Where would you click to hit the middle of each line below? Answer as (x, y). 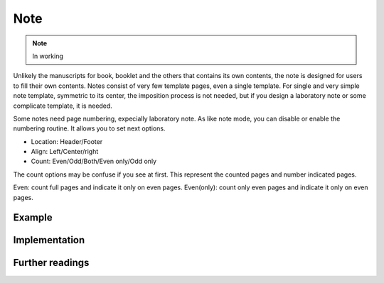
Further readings (51, 263)
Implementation (49, 240)
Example (33, 217)
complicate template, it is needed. (63, 106)
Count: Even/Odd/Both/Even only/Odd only (94, 161)
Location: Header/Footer (67, 141)
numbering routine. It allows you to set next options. (89, 128)
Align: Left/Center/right (65, 152)
